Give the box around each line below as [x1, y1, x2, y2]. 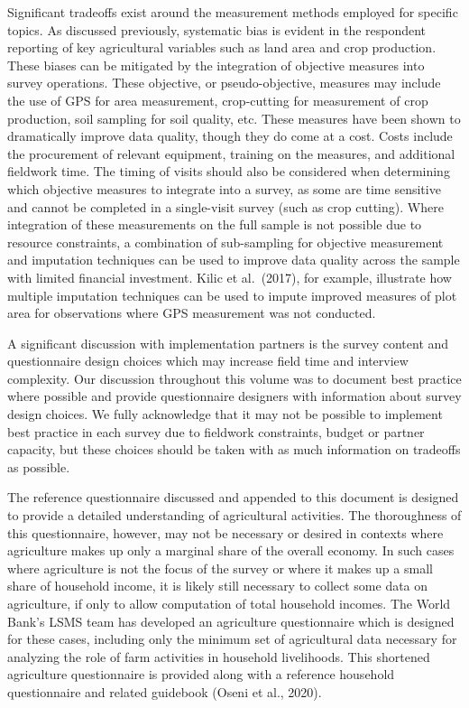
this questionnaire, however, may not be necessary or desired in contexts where [7, 523, 444, 542]
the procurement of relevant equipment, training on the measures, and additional [7, 144, 455, 163]
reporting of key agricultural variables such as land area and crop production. [7, 38, 437, 57]
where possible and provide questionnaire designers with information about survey [7, 387, 462, 405]
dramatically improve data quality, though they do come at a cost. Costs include [7, 126, 453, 145]
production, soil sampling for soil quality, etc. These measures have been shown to [7, 108, 461, 127]
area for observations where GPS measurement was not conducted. [7, 303, 376, 322]
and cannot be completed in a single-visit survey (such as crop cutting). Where [7, 197, 444, 216]
